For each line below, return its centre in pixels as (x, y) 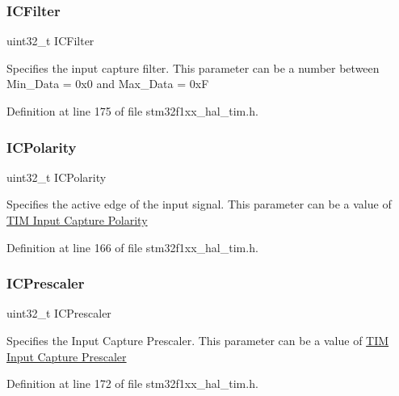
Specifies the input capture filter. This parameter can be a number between (193, 67)
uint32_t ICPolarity (57, 177)
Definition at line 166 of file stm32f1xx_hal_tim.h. (132, 247)
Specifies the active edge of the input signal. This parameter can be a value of (199, 204)
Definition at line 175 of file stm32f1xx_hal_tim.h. (132, 111)
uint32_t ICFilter (50, 41)
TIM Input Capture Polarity (77, 220)
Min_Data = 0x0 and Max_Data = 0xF (108, 84)
